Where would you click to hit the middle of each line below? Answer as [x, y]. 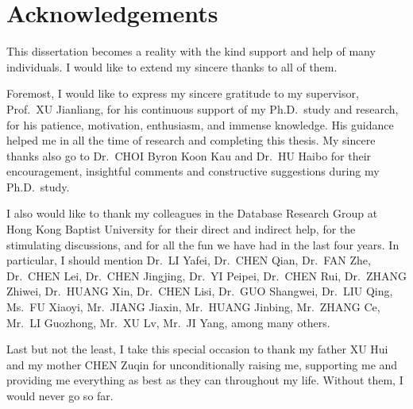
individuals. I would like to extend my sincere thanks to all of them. [172, 66]
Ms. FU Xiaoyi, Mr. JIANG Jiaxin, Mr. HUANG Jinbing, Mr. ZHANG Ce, [193, 307]
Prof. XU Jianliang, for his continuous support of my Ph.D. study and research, [203, 108]
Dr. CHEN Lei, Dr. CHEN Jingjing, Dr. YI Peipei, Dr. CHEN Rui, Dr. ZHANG [206, 275]
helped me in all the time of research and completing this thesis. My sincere [191, 140]
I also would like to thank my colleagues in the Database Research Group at [192, 213]
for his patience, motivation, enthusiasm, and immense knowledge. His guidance [200, 124]
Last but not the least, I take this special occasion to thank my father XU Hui [197, 349]
